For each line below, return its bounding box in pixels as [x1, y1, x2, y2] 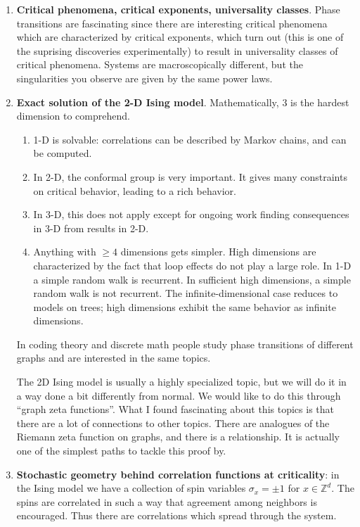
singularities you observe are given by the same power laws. [16, 70, 273, 85]
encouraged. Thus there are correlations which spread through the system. [16, 508, 337, 523]
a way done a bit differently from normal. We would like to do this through [16, 388, 341, 402]
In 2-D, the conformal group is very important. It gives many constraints [33, 169, 347, 184]
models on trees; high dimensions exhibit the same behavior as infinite [33, 299, 336, 314]
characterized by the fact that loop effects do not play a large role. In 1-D [33, 258, 352, 272]
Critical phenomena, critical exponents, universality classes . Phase [16, 2, 340, 16]
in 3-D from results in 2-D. [33, 220, 149, 235]
